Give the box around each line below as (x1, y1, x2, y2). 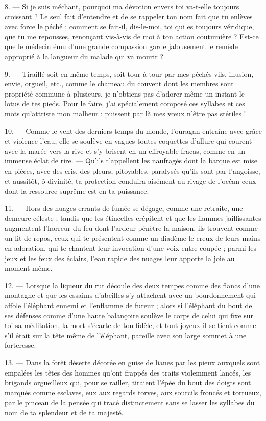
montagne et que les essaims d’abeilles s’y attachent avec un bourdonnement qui (5, 290, 256, 300)
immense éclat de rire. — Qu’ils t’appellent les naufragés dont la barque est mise (5, 155, 257, 166)
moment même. (5, 263, 53, 273)
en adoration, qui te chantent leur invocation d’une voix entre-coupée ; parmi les (5, 243, 256, 253)
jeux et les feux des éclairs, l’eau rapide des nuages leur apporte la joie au (5, 252, 235, 263)
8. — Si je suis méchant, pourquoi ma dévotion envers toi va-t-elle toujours (5, 1, 239, 11)
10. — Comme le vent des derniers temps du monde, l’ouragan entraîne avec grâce (5, 125, 262, 136)
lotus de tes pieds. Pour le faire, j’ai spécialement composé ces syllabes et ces (5, 98, 245, 109)
